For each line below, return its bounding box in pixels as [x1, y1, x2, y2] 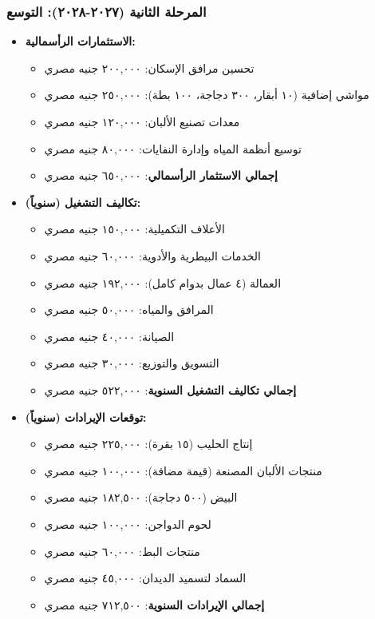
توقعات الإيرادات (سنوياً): [25, 408, 147, 425]
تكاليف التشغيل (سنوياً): [25, 193, 141, 210]
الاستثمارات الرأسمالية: [25, 33, 136, 50]
